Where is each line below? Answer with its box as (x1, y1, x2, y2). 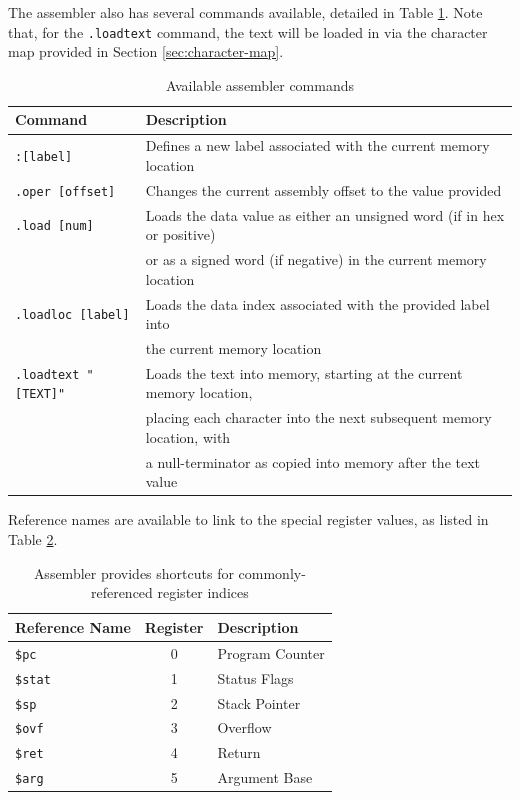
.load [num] (15, 219, 94, 234)
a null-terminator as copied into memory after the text (145, 451, 481, 472)
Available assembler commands (165, 74, 355, 95)
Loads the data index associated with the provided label (145, 293, 490, 314)
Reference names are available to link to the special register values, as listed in (8, 509, 489, 530)
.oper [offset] (15, 184, 116, 199)
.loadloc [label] (15, 308, 130, 323)
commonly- (238, 562, 306, 583)
